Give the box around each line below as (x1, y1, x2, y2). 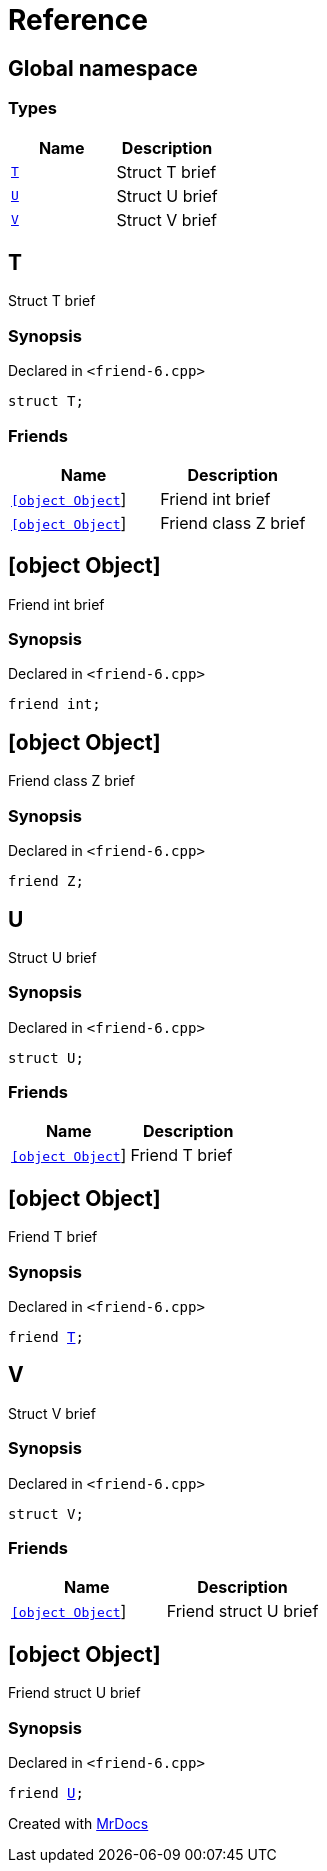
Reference (8, 3, 148, 37)
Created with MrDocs (8, 1814, 149, 1832)
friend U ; (8, 1784, 84, 1801)
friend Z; (8, 873, 84, 890)
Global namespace (8, 55, 198, 81)
